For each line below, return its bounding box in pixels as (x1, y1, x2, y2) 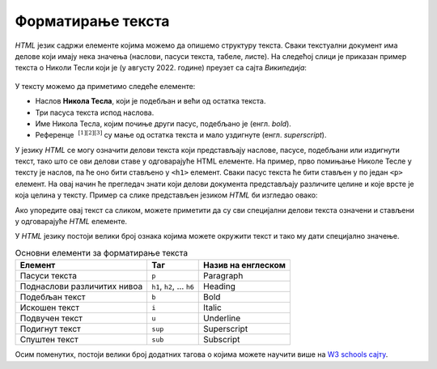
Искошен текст (19, 302, 80, 313)
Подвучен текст (19, 312, 83, 324)
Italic (203, 302, 222, 313)
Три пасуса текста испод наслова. (35, 108, 155, 117)
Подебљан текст (19, 291, 86, 303)
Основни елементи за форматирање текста (15, 247, 189, 258)
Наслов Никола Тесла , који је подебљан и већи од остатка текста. (35, 96, 266, 106)
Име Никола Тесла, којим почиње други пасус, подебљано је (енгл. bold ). (35, 118, 291, 129)
